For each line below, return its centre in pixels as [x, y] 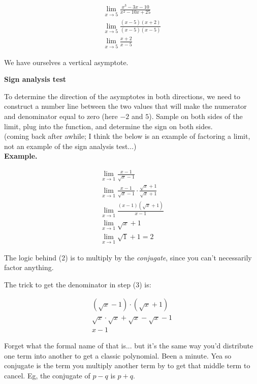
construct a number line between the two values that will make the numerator [125, 106]
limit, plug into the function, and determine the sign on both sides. [108, 126]
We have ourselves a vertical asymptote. [66, 62]
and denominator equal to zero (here [61, 116]
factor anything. [29, 267]
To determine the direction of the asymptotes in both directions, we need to [122, 96]
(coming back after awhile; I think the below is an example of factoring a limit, [127, 136]
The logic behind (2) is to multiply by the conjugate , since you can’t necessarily [128, 257]
